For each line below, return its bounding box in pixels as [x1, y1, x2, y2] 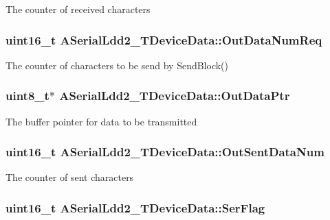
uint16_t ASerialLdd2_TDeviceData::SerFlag [5, 199, 265, 216]
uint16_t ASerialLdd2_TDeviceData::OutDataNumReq [5, 31, 322, 48]
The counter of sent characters [5, 170, 134, 184]
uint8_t [5, 87, 49, 104]
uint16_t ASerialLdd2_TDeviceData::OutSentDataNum [5, 143, 324, 160]
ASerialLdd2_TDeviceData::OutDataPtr [59, 87, 290, 104]
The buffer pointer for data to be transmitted [5, 114, 197, 128]
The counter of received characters [5, 2, 151, 16]
